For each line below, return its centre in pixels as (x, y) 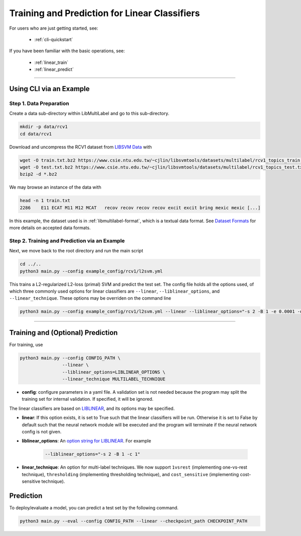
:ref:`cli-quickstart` (54, 39)
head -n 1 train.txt (45, 201)
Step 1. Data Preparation (39, 103)
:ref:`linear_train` (51, 62)
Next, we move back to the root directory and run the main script (76, 251)
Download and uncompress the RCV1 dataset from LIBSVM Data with (81, 147)
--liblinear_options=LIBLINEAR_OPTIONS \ (114, 372)
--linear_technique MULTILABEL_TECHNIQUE (114, 379)
